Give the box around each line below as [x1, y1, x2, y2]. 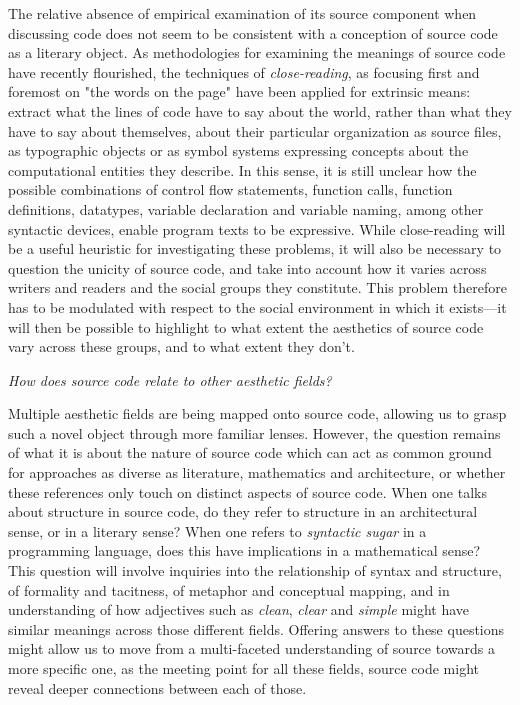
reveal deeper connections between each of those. [8, 677, 307, 698]
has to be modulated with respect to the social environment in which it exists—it [8, 296, 507, 317]
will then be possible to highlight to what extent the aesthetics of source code [8, 316, 484, 337]
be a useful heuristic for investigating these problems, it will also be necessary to [8, 238, 502, 259]
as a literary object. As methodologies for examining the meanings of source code [8, 42, 506, 63]
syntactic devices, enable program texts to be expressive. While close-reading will [8, 218, 506, 239]
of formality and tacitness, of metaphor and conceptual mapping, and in [8, 579, 450, 600]
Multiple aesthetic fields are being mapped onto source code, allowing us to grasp [8, 403, 507, 424]
